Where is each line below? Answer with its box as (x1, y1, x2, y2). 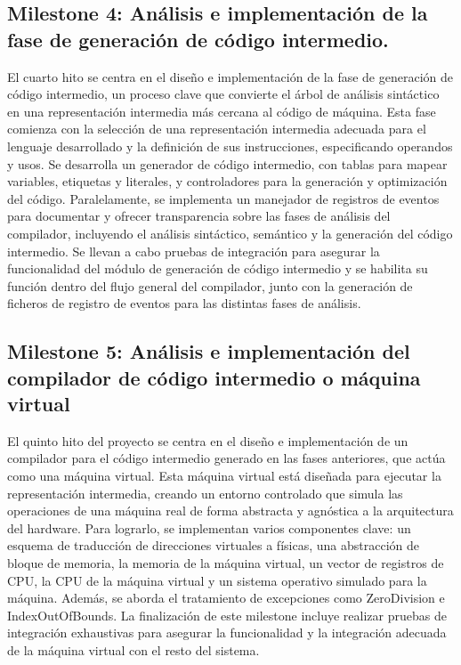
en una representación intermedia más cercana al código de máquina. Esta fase (7, 101, 436, 120)
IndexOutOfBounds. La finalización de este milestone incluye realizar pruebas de (7, 605, 447, 624)
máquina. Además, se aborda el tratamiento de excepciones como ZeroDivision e (7, 588, 445, 607)
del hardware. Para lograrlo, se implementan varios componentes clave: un (7, 518, 411, 537)
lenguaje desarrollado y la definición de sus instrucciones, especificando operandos (7, 136, 453, 155)
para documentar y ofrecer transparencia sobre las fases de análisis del (7, 207, 391, 225)
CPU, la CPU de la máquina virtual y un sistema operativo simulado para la (7, 571, 427, 589)
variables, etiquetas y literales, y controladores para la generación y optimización (7, 172, 448, 191)
